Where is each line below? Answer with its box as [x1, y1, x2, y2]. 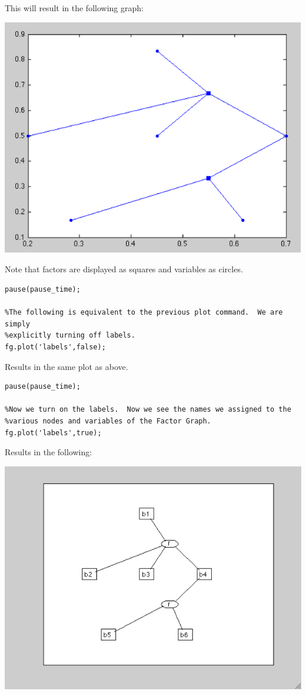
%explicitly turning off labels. [5, 331, 135, 340]
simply [5, 319, 30, 328]
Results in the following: [5, 446, 92, 458]
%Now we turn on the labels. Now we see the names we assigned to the [5, 405, 291, 414]
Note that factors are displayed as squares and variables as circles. [5, 263, 243, 275]
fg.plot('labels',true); [5, 428, 102, 437]
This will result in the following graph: [5, 2, 144, 14]
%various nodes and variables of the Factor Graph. [5, 416, 211, 425]
